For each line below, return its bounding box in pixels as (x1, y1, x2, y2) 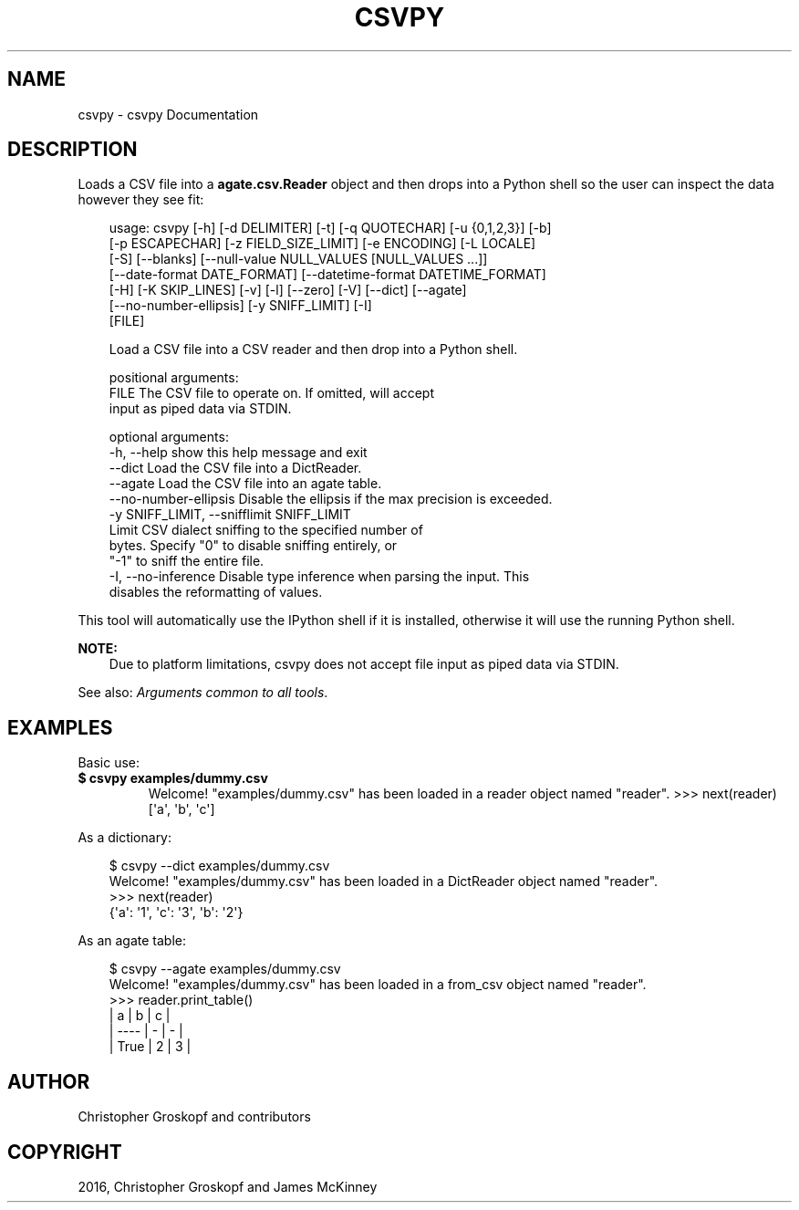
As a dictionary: (78, 829, 172, 846)
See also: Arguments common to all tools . (78, 684, 328, 701)
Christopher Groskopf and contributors (78, 1109, 311, 1125)
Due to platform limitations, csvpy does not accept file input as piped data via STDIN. (109, 656, 619, 673)
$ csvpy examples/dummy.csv (78, 770, 268, 787)
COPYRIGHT (7, 1140, 122, 1163)
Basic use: (78, 755, 140, 771)
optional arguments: (109, 429, 229, 445)
